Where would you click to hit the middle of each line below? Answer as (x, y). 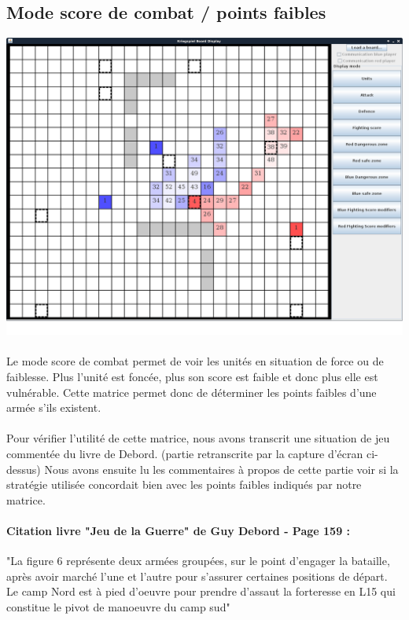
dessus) (24, 469)
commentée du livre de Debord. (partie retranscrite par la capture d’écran (185, 453)
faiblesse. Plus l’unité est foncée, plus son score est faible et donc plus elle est (192, 376)
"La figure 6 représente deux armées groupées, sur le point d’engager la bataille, (198, 561)
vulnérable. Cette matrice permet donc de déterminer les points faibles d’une (192, 392)
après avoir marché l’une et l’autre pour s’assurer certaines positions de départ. (197, 576)
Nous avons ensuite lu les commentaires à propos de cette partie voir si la (221, 469)
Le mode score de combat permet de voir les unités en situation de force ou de (195, 361)
